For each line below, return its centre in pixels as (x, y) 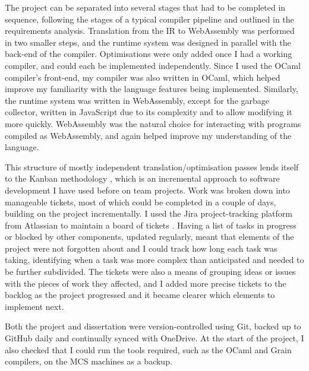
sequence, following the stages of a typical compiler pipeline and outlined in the (149, 19)
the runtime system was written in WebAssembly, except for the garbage (137, 100)
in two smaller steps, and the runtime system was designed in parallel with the (148, 42)
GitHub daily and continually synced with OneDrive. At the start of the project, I (154, 338)
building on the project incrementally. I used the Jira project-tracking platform (149, 213)
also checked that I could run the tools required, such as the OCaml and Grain (148, 349)
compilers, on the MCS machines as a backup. (89, 361)
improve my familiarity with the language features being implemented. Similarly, (152, 89)
